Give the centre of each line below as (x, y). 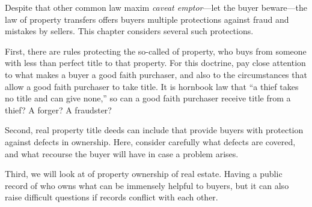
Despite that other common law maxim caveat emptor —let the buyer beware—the (156, 7)
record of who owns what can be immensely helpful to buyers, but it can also (147, 185)
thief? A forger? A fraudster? (58, 109)
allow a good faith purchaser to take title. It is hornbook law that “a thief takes (152, 86)
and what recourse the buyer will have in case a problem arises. (122, 153)
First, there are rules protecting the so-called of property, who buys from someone (156, 51)
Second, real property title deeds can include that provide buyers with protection (154, 130)
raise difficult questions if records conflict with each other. (112, 197)
